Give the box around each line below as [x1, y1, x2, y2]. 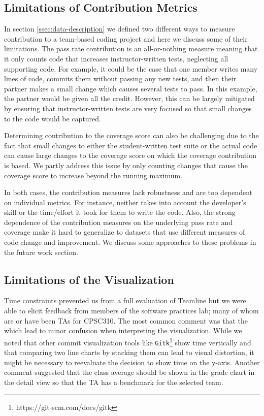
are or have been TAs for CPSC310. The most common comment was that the [4, 315, 248, 326]
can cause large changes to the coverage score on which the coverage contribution [4, 150, 256, 161]
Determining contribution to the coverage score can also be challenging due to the [4, 130, 259, 141]
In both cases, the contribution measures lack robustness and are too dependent [4, 187, 253, 198]
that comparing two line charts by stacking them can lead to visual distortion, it [4, 347, 254, 358]
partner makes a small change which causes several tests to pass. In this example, [4, 83, 257, 93]
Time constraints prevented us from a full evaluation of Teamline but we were [4, 295, 246, 306]
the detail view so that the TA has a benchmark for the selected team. [4, 376, 223, 387]
